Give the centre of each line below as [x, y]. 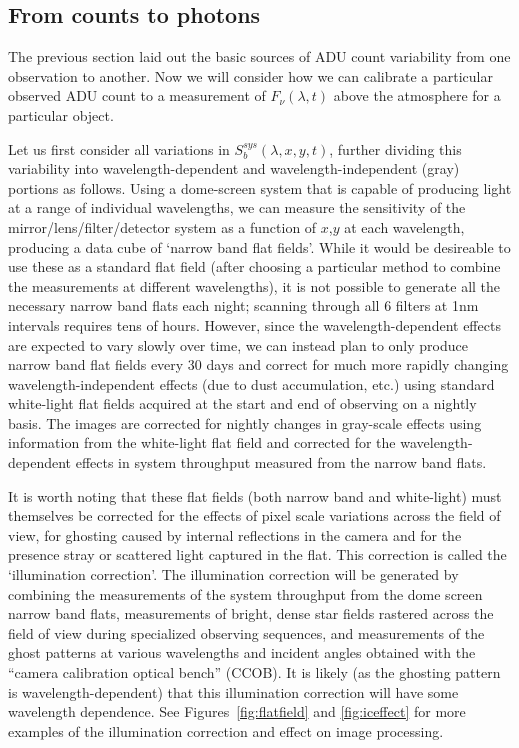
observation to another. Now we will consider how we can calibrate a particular [250, 75]
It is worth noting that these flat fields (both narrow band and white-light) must [255, 495]
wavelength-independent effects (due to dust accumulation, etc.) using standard [251, 383]
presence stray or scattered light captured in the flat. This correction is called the [257, 554]
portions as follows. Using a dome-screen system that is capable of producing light [260, 187]
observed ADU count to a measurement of [137, 95]
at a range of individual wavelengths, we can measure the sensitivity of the [237, 207]
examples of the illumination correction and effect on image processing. [226, 730]
